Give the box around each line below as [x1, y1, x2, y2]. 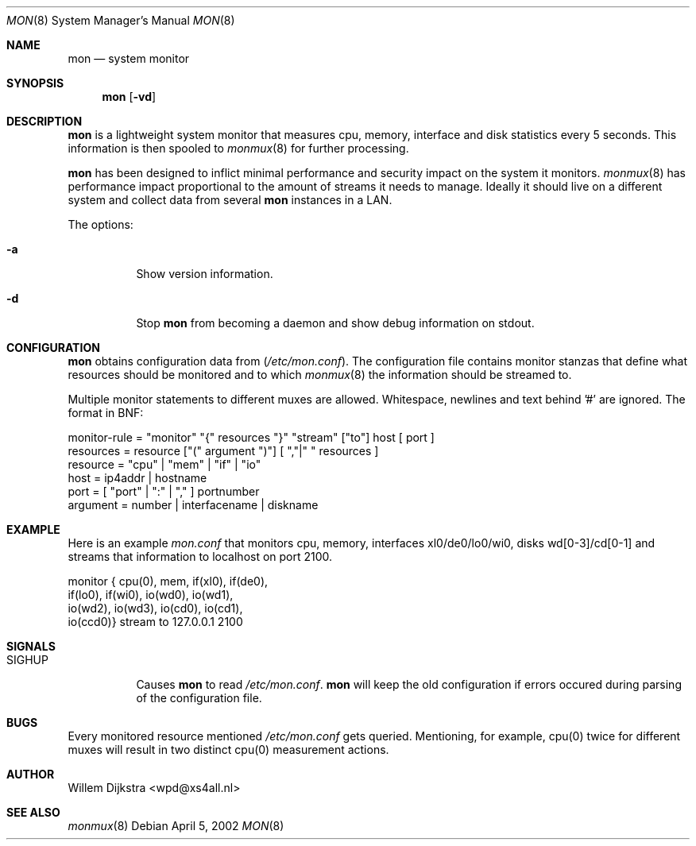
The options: [68, 218, 133, 231]
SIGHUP [6, 653, 48, 666]
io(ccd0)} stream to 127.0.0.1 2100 [68, 615, 243, 628]
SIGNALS [6, 639, 56, 653]
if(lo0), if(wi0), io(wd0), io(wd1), [68, 588, 234, 601]
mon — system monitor [68, 52, 190, 65]
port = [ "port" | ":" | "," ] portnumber [68, 485, 260, 498]
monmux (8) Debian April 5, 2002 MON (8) [68, 819, 284, 832]
